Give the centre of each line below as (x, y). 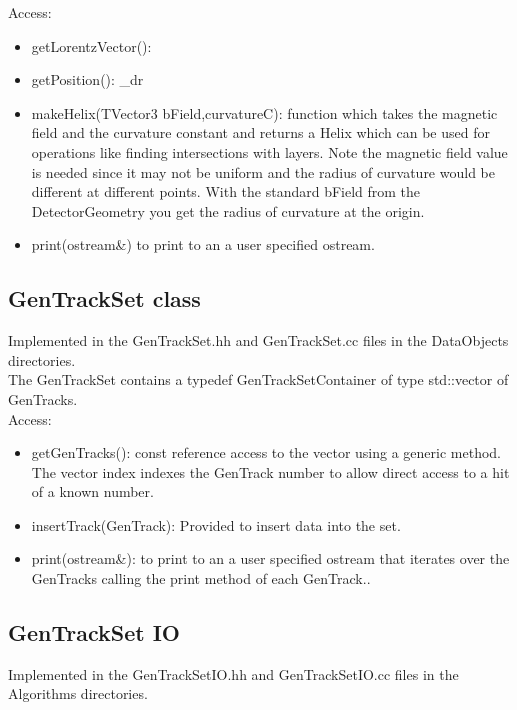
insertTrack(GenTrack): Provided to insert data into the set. (216, 524)
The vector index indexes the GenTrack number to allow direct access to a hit (270, 471)
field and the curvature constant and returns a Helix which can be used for (260, 132)
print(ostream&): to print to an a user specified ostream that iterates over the (270, 558)
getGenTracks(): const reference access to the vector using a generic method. (266, 452)
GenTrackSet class (104, 298)
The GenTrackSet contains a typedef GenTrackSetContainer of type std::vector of (258, 379)
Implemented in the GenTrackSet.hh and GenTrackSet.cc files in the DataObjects (258, 340)
